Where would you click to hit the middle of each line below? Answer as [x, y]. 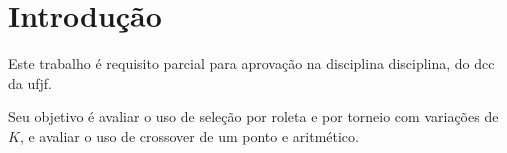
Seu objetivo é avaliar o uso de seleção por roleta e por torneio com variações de [253, 116]
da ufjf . [30, 82]
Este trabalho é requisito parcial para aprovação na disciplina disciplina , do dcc [251, 63]
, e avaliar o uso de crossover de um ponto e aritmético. [189, 135]
